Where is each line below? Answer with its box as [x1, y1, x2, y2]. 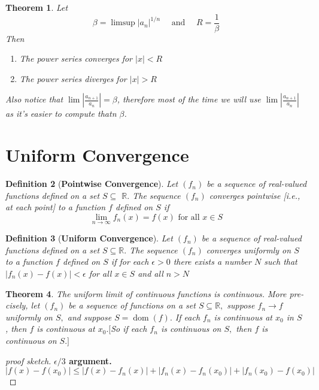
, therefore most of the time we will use [117, 93, 261, 105]
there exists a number [173, 255, 251, 268]
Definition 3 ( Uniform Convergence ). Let [5, 232, 173, 244]
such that [264, 255, 297, 268]
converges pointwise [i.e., [209, 189, 300, 201]
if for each [111, 255, 149, 268]
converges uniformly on [206, 243, 291, 256]
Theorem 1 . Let [5, 1, 68, 13]
